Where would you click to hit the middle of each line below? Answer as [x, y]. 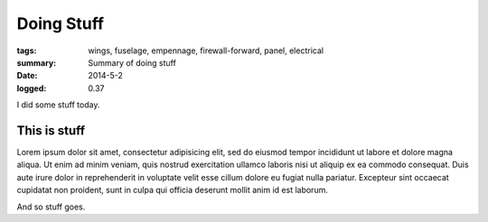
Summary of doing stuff [132, 62]
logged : [32, 88]
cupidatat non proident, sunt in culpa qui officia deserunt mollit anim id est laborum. [173, 190]
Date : [27, 76]
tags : [27, 51]
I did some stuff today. [58, 105]
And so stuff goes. [51, 207]
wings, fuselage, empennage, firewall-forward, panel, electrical [206, 51]
